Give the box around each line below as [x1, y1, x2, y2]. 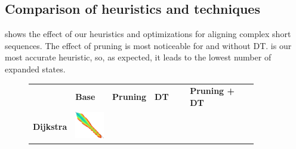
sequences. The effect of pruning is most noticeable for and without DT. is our [5, 39, 292, 51]
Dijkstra [33, 120, 67, 132]
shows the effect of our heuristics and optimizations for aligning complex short [5, 28, 291, 40]
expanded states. [5, 62, 66, 75]
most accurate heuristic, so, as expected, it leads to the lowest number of [5, 51, 272, 63]
